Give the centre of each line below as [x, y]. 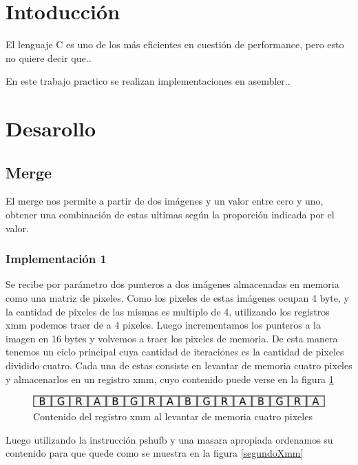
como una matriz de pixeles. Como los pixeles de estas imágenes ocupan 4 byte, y [177, 298]
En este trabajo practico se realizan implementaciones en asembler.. [148, 81]
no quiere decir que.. [49, 58]
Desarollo [51, 128]
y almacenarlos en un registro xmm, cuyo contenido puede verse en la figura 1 [170, 379]
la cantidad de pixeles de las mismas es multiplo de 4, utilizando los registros [168, 311]
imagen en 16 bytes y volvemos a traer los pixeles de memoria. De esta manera [172, 338]
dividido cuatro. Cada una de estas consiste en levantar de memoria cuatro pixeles [179, 365]
